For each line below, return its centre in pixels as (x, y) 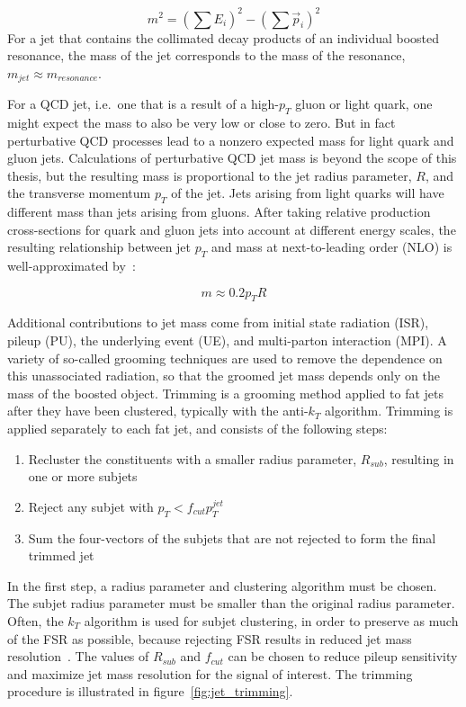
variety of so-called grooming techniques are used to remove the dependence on (225, 358)
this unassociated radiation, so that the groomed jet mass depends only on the (224, 376)
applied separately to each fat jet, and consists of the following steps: (197, 429)
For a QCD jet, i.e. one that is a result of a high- (143, 104)
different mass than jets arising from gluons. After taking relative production (219, 212)
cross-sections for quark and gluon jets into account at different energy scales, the (232, 229)
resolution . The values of (78, 656)
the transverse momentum (79, 193)
